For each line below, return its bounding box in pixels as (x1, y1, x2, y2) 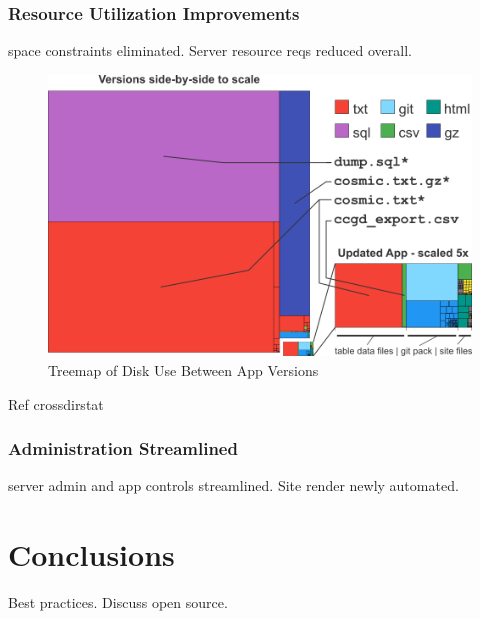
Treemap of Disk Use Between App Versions (48, 359, 319, 380)
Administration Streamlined (8, 436, 238, 461)
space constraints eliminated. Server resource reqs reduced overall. (8, 40, 412, 61)
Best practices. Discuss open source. (8, 592, 228, 613)
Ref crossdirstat (8, 393, 104, 414)
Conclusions (8, 534, 175, 575)
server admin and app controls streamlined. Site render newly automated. (8, 475, 459, 496)
